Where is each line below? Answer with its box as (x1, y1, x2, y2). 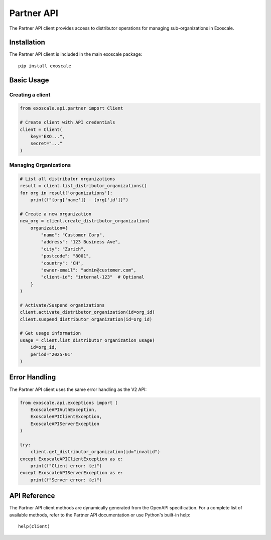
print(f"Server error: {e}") (30, 477, 102, 483)
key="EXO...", (30, 133, 65, 139)
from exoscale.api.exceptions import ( (20, 399, 118, 406)
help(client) (18, 523, 50, 529)
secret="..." (30, 141, 63, 147)
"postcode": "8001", (41, 253, 92, 259)
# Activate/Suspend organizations (20, 302, 105, 308)
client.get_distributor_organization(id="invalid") (30, 449, 161, 455)
